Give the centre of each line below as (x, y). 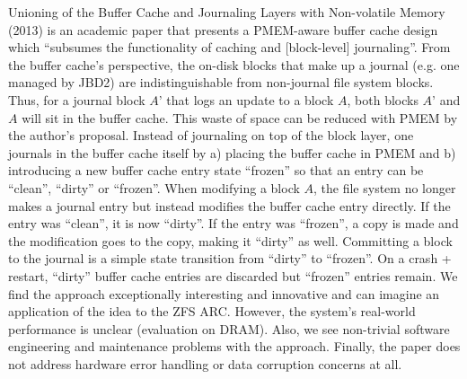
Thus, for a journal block (77, 99)
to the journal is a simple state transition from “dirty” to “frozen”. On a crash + (230, 258)
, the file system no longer (385, 187)
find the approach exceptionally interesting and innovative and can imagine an (224, 293)
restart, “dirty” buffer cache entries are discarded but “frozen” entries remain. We (233, 275)
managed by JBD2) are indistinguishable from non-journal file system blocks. (221, 82)
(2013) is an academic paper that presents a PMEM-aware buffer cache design (223, 29)
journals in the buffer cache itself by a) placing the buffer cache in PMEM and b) (232, 152)
